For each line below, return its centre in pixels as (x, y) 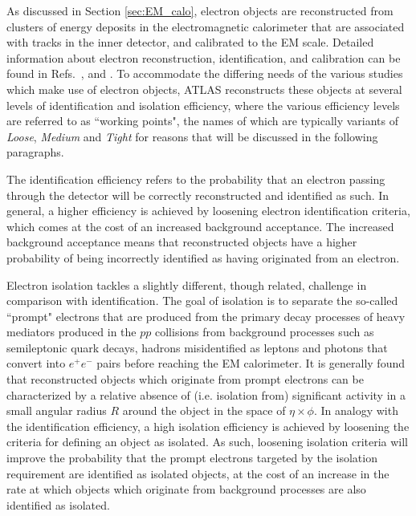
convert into (36, 363)
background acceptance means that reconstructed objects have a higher (182, 242)
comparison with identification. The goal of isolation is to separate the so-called (202, 301)
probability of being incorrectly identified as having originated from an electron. (203, 257)
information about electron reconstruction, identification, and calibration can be (204, 57)
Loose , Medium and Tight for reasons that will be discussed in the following (192, 136)
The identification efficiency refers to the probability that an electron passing (196, 179)
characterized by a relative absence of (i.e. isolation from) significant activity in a (206, 394)
